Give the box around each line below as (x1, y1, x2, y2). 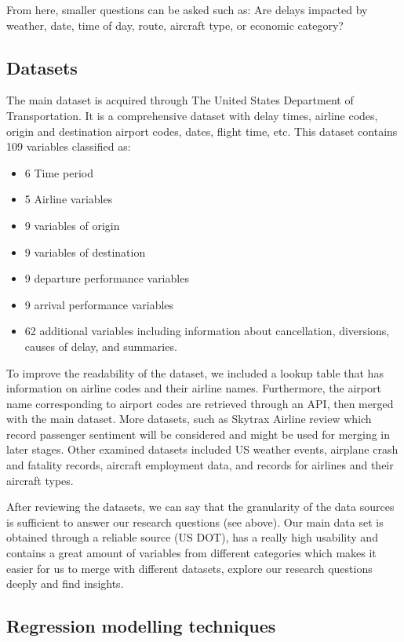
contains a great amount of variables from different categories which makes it (6, 545, 377, 561)
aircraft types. (6, 472, 74, 488)
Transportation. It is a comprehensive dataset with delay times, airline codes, (6, 107, 378, 123)
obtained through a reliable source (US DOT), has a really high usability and (6, 529, 378, 545)
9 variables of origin (24, 217, 120, 233)
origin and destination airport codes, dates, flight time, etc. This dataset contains (6, 122, 398, 139)
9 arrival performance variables (24, 296, 174, 312)
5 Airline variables (24, 191, 113, 207)
